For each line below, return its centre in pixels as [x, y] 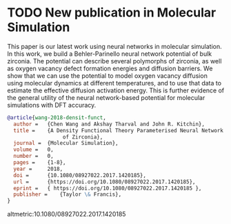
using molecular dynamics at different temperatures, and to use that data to [114, 83]
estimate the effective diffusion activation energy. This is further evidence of [116, 90]
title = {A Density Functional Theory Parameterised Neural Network [119, 130]
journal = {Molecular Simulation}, [66, 143]
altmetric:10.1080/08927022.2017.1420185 [67, 214]
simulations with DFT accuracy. [52, 105]
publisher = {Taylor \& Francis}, [68, 194]
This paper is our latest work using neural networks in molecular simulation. [114, 46]
